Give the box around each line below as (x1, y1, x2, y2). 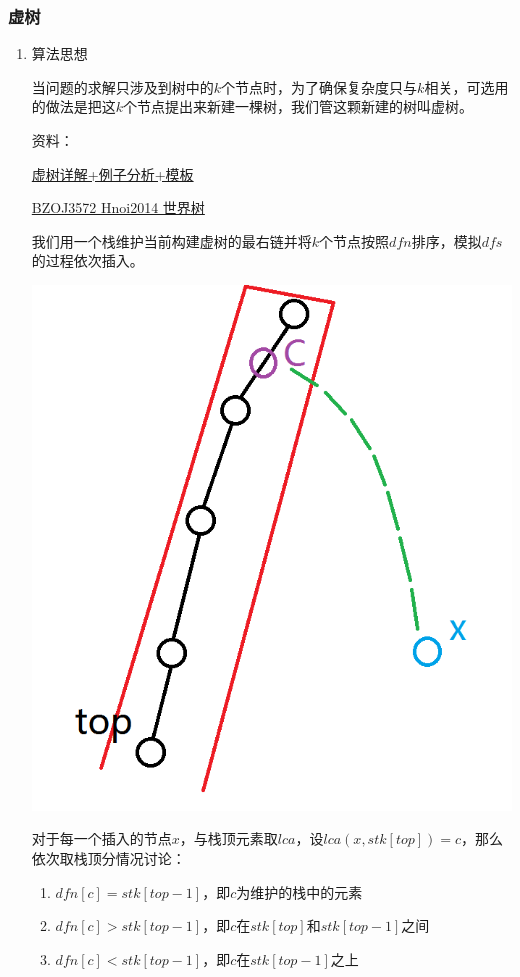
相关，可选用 (424, 76, 509, 97)
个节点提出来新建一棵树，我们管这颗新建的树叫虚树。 (123, 96, 474, 117)
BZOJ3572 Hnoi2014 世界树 (31, 197, 205, 218)
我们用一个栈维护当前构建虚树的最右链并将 (31, 230, 312, 251)
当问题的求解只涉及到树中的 (31, 76, 214, 97)
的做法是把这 (31, 96, 116, 117)
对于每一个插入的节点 (31, 828, 172, 849)
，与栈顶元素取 (179, 828, 278, 849)
